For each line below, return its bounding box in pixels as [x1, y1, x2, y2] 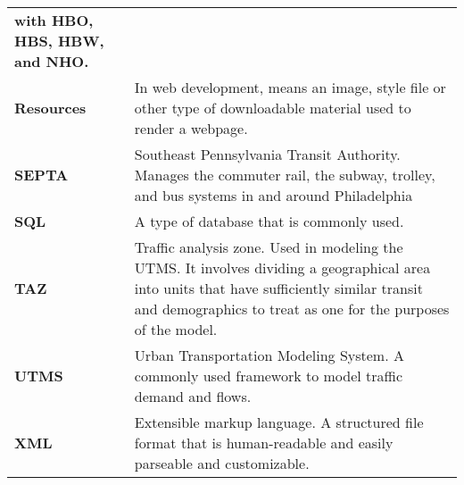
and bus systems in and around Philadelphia [134, 185, 413, 205]
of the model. [134, 319, 218, 339]
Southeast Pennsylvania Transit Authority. [134, 144, 401, 164]
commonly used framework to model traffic [134, 365, 403, 386]
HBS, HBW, [14, 30, 104, 51]
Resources [14, 97, 87, 118]
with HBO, [14, 10, 94, 30]
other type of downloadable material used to [134, 97, 411, 118]
